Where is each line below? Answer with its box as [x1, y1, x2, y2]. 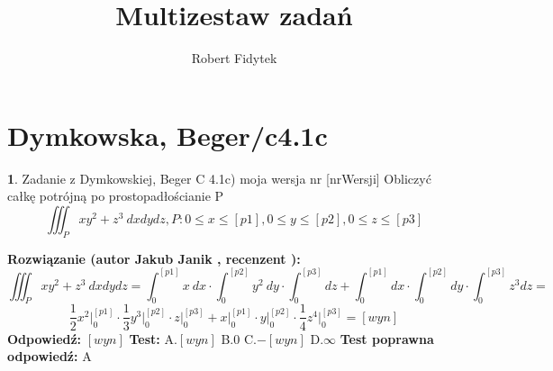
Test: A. [129, 329, 177, 348]
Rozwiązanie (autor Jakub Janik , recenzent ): [7, 249, 301, 267]
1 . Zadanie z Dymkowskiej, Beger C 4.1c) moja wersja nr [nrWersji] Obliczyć [7, 168, 431, 187]
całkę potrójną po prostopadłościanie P [7, 186, 224, 205]
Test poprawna [340, 329, 434, 348]
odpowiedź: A [7, 347, 92, 366]
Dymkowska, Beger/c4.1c [7, 116, 328, 153]
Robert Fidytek [191, 49, 277, 68]
